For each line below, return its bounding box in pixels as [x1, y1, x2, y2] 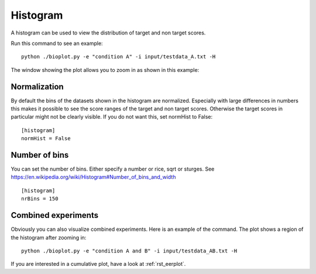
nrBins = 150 [21, 196, 59, 202]
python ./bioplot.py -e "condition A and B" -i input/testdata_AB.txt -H [21, 247, 238, 254]
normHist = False [21, 135, 71, 142]
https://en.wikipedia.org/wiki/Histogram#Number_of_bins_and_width [11, 174, 176, 181]
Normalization [11, 82, 64, 92]
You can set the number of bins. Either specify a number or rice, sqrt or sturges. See [11, 165, 215, 172]
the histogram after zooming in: [11, 234, 87, 241]
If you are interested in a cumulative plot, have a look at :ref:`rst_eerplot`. [11, 261, 186, 268]
